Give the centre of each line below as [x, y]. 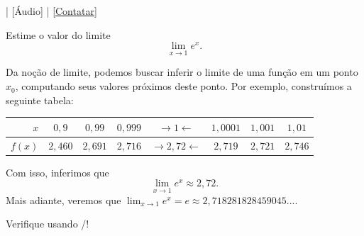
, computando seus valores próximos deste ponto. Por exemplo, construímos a [183, 86]
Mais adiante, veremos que [64, 200]
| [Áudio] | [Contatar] [51, 11]
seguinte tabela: [40, 100]
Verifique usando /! [48, 224]
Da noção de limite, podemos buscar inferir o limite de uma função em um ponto [182, 72]
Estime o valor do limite [58, 34]
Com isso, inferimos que [57, 172]
